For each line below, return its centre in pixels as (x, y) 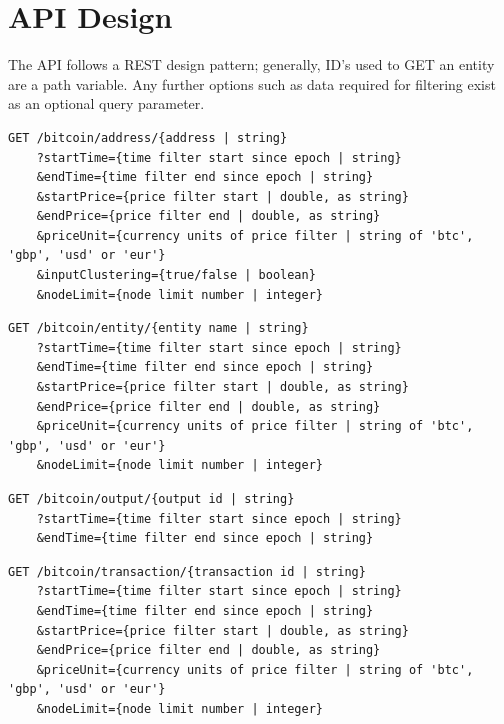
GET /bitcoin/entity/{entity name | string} (158, 328)
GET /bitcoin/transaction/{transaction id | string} (187, 571)
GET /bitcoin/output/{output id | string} (151, 499)
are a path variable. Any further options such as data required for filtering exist (252, 83)
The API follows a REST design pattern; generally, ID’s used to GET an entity (251, 64)
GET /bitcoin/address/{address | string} (148, 137)
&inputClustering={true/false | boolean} (176, 275)
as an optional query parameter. (106, 103)
